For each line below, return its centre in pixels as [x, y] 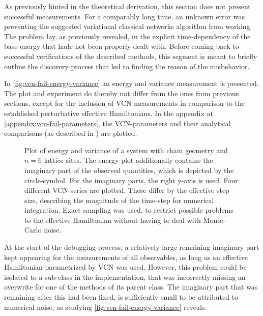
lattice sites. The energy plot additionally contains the [128, 160]
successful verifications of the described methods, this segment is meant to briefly [131, 56]
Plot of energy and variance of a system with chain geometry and [126, 150]
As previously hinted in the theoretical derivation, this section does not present [127, 6]
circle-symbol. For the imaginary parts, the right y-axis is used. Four [131, 180]
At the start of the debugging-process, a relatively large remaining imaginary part [132, 247]
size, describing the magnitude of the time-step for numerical [119, 200]
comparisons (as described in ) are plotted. [71, 133]
